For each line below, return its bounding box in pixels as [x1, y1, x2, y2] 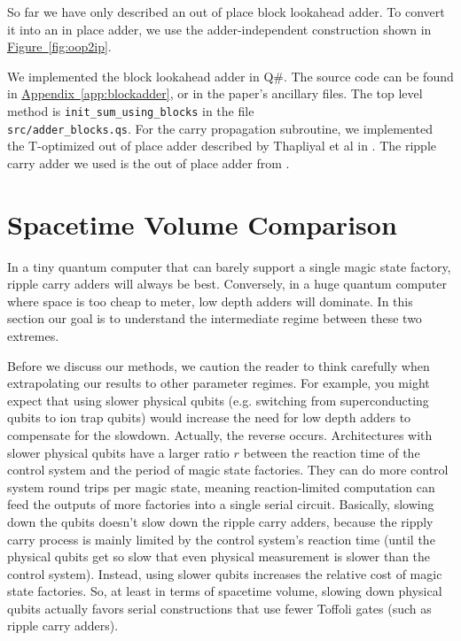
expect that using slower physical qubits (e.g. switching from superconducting [7, 390, 429, 409]
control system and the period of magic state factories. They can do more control [7, 460, 449, 479]
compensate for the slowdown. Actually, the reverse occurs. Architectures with [7, 425, 433, 444]
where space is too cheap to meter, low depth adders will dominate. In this [7, 291, 413, 310]
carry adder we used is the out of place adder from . [7, 153, 290, 172]
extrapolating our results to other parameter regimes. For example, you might [7, 374, 430, 392]
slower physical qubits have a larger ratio [7, 443, 230, 461]
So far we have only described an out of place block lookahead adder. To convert [7, 3, 445, 20]
